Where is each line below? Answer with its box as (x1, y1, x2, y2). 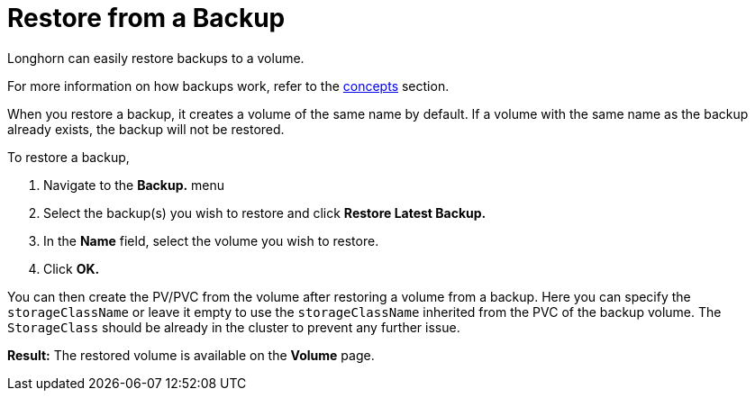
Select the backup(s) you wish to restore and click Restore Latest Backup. (43, 204, 487, 221)
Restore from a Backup (7, 3, 286, 33)
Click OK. (43, 260, 100, 276)
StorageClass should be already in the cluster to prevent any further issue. (7, 319, 460, 335)
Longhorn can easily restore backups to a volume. (7, 50, 305, 66)
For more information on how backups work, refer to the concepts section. (7, 77, 450, 94)
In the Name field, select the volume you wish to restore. (43, 232, 379, 249)
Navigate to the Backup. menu (43, 176, 225, 193)
